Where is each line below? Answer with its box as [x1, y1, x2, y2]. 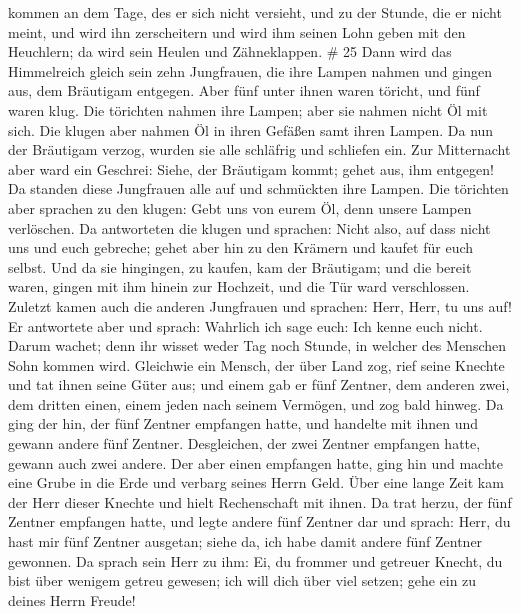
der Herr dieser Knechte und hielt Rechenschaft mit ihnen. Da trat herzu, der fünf [8, 491, 512, 512]
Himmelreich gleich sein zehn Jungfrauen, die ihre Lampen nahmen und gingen [8, 60, 492, 81]
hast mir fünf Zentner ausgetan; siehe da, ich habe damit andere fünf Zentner [8, 531, 483, 552]
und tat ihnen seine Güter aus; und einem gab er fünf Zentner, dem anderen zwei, [8, 374, 510, 395]
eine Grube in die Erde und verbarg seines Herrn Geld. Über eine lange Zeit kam [8, 472, 504, 493]
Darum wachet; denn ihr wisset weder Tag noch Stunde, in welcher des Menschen [8, 335, 507, 356]
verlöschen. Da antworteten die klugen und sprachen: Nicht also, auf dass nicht [8, 217, 491, 238]
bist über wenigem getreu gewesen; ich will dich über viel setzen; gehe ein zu [8, 570, 477, 591]
